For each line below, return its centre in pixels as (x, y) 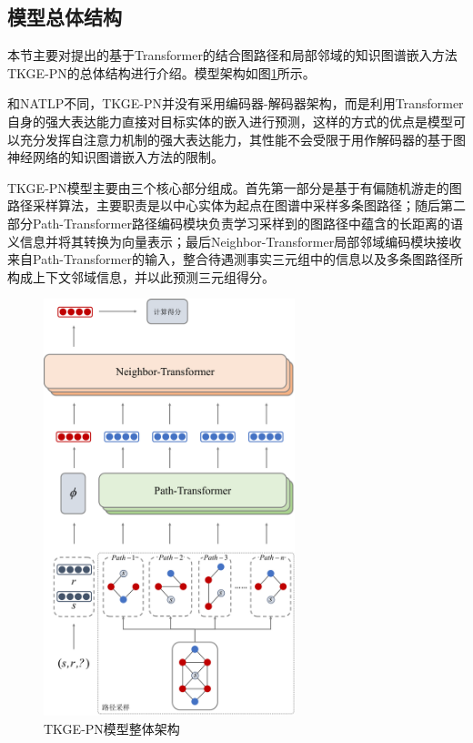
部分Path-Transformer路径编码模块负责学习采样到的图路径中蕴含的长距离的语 (235, 223)
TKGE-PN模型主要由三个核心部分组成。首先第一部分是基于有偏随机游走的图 (235, 187)
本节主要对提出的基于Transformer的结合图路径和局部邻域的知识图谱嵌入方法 (232, 55)
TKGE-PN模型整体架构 (112, 729)
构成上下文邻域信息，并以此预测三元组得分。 (141, 276)
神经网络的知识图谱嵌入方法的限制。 (116, 157)
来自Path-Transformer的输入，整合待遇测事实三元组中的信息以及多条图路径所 (235, 259)
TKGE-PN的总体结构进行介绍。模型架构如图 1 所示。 (161, 72)
